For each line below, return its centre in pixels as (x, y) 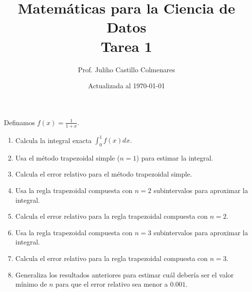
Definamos (19, 122)
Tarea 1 (126, 46)
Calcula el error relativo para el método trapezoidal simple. (104, 174)
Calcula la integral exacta (54, 140)
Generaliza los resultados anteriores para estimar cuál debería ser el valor (125, 274)
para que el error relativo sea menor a (112, 284)
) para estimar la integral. (175, 157)
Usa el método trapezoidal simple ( (68, 157)
